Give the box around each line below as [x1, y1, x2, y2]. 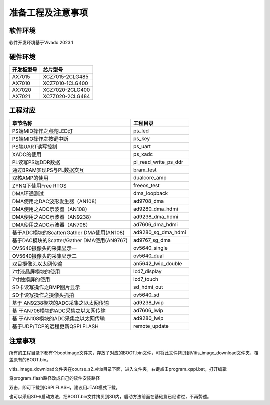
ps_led [133, 127, 149, 134]
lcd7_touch [133, 276, 158, 283]
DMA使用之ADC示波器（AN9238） [12, 214, 94, 221]
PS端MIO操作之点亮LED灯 [12, 128, 73, 135]
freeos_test [133, 182, 160, 189]
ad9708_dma [133, 198, 164, 205]
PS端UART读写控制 [12, 143, 57, 150]
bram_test [133, 166, 157, 173]
